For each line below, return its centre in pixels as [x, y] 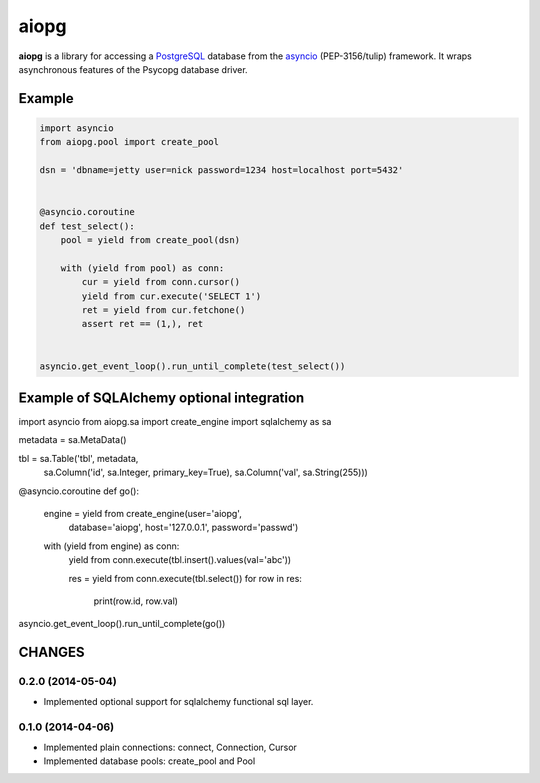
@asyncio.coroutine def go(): [79, 491]
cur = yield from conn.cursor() [160, 282]
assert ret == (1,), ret [142, 324]
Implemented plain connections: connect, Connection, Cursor [170, 747]
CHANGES [51, 652]
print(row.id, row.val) [136, 601]
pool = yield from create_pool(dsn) [150, 240]
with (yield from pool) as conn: [142, 268]
